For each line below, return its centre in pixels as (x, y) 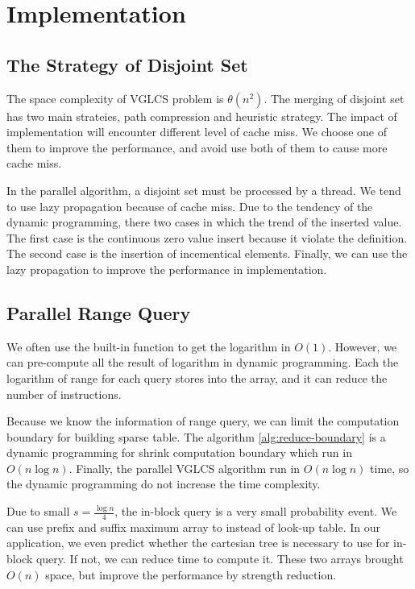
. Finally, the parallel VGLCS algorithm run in (185, 468)
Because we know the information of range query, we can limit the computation (203, 421)
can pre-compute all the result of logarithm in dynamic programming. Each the (203, 362)
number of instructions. (64, 394)
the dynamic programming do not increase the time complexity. (164, 484)
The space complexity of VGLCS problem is (115, 98)
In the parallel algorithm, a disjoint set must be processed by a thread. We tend (204, 190)
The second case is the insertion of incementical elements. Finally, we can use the (207, 253)
